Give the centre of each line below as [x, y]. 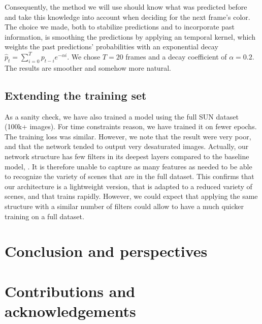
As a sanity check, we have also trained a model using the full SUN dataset [122, 116]
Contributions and [70, 291]
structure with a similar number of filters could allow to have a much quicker [124, 206]
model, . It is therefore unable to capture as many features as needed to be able [128, 166]
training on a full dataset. [44, 216]
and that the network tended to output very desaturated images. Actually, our [127, 146]
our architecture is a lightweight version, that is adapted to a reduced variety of [128, 186]
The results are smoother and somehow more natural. [88, 67]
